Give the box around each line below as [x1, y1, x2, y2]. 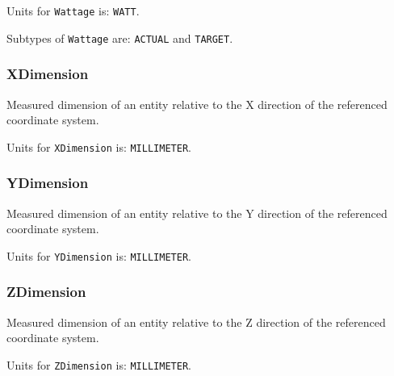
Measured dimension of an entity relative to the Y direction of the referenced [6, 204, 388, 221]
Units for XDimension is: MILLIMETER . [6, 138, 191, 155]
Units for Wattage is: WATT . [6, 2, 140, 19]
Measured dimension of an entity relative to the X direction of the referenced [6, 95, 388, 112]
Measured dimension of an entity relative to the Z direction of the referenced [6, 313, 386, 330]
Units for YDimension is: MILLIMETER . [6, 247, 191, 264]
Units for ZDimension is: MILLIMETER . [6, 356, 191, 373]
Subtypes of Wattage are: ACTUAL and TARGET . [6, 29, 233, 46]
